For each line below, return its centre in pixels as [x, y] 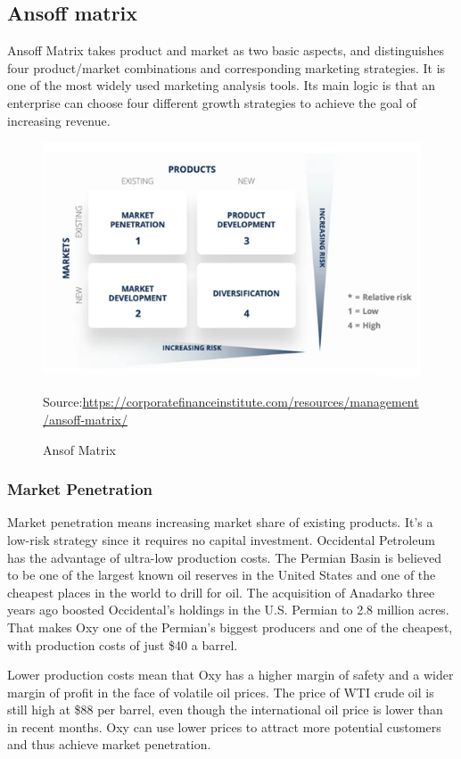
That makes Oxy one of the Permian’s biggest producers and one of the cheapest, [230, 627]
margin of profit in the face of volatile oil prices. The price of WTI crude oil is [221, 692]
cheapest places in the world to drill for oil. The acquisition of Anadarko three [221, 592]
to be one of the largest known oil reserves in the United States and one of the [222, 575]
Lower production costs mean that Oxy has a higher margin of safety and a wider [230, 675]
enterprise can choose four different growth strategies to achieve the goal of [212, 102]
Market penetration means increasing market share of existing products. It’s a [220, 522]
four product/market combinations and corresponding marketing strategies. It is [226, 67]
